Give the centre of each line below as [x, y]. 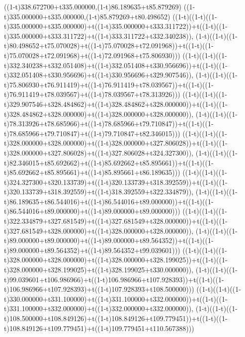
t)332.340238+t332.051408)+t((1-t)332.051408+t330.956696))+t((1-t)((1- [116, 65]
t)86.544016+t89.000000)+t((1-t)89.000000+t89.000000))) [92, 211]
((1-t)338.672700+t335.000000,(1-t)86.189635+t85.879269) [93, 6]
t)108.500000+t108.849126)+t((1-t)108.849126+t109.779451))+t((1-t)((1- [116, 318]
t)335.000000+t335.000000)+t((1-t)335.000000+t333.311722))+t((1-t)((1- [116, 26]
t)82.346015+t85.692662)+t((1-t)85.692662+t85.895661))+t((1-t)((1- [109, 162]
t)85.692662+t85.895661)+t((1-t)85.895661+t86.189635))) [92, 172]
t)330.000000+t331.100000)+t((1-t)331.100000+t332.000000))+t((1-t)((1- [116, 298]
